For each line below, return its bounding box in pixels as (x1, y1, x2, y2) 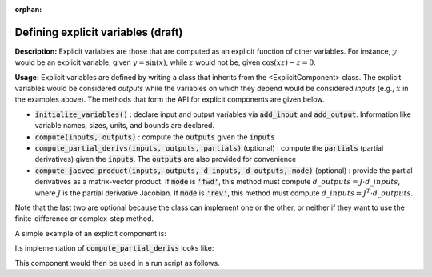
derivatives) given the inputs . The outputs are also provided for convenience (34, 155, 297, 164)
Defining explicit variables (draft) (14, 25, 183, 39)
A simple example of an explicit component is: (14, 228, 167, 238)
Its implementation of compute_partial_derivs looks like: (14, 243, 214, 253)
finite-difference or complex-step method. (14, 214, 154, 223)
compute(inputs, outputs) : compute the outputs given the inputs (34, 132, 275, 142)
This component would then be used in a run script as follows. (14, 258, 220, 267)
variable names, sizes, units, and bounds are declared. (34, 121, 215, 130)
